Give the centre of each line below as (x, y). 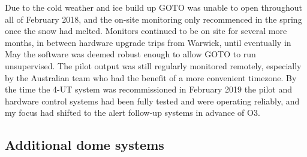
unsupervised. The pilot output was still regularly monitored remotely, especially (153, 65)
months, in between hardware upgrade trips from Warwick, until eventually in (148, 42)
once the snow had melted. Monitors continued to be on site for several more (146, 31)
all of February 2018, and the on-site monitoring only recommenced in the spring (153, 19)
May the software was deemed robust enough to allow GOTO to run (130, 54)
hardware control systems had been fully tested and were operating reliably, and (152, 101)
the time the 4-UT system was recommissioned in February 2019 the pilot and (148, 89)
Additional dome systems (85, 145)
